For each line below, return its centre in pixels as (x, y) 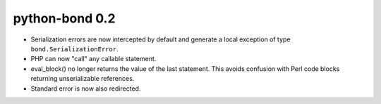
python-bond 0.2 (64, 18)
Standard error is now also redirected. (86, 89)
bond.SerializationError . (74, 48)
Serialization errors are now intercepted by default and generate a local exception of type (161, 39)
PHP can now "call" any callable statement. (93, 59)
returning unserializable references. (83, 79)
